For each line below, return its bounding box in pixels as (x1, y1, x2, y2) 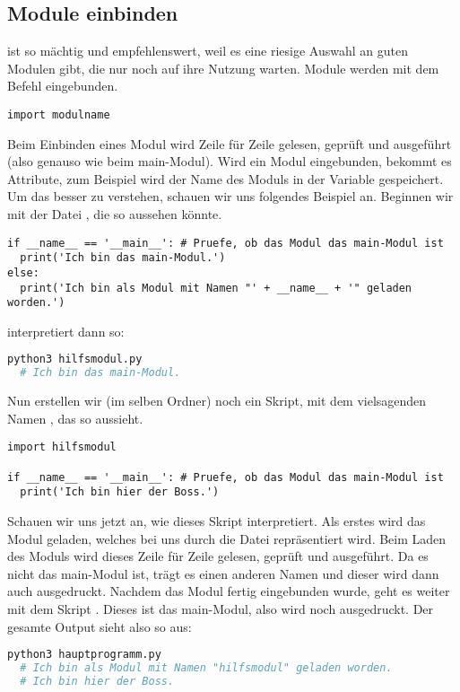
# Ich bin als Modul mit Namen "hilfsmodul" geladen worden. (20, 661, 393, 675)
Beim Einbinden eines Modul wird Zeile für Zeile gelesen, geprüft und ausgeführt (7, 134, 452, 153)
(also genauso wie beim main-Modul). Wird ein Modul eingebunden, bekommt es (7, 152, 452, 171)
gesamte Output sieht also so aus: (7, 617, 192, 635)
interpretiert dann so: (7, 321, 125, 340)
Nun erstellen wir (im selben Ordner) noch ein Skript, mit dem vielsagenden (7, 391, 427, 410)
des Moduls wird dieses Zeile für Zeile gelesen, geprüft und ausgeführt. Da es (7, 547, 429, 565)
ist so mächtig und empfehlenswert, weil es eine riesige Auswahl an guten (7, 41, 408, 60)
